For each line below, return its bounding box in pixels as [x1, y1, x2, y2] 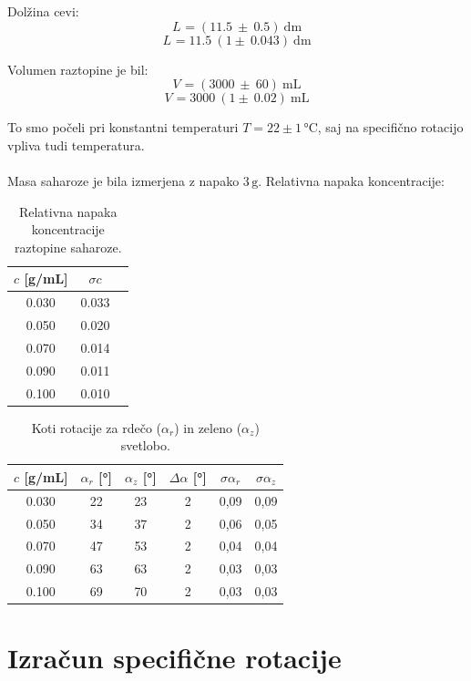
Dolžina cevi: [7, 2, 79, 20]
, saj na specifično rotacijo [317, 118, 464, 137]
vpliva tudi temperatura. [7, 135, 145, 154]
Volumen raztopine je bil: [7, 59, 148, 78]
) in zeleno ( [174, 418, 242, 437]
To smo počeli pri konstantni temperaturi [7, 118, 239, 137]
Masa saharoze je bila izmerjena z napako [7, 170, 240, 190]
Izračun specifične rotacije [7, 639, 342, 676]
